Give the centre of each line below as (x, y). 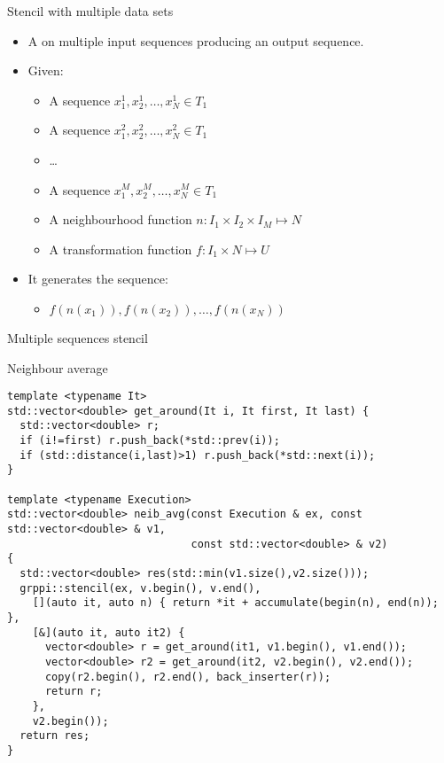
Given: (46, 70)
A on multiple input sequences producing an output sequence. (196, 40)
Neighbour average (58, 367)
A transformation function (121, 249)
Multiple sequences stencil (78, 337)
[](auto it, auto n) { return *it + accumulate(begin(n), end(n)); (235, 603)
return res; (55, 736)
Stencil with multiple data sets (90, 11)
